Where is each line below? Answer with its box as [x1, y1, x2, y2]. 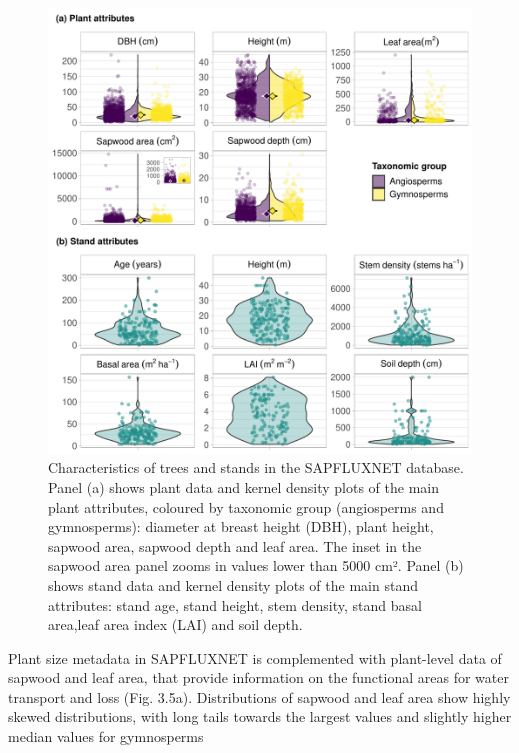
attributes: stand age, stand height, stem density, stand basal [48, 594, 422, 615]
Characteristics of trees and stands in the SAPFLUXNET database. [48, 457, 464, 478]
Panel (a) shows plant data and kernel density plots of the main [48, 476, 439, 497]
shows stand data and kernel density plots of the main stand [48, 574, 418, 595]
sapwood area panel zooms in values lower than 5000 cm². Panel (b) [48, 555, 464, 576]
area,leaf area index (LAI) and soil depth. [48, 614, 303, 635]
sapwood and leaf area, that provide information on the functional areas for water [8, 667, 509, 688]
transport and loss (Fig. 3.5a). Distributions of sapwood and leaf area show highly [8, 686, 511, 707]
